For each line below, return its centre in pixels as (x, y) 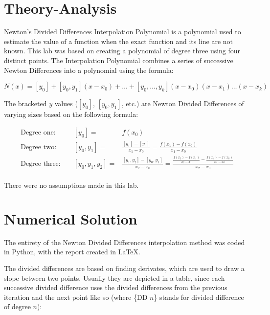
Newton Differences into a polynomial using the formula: (89, 70)
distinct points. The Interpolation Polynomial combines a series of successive (119, 60)
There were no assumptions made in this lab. (71, 185)
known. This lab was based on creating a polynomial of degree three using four (122, 51)
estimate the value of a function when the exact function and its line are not (119, 41)
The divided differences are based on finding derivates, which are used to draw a (124, 268)
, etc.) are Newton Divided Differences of (183, 103)
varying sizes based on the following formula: (71, 114)
